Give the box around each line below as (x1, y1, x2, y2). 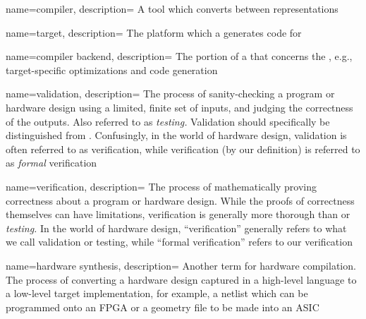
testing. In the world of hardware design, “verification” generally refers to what (6, 220, 347, 235)
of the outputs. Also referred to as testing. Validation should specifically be (6, 114, 330, 128)
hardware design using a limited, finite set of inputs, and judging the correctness (6, 100, 353, 114)
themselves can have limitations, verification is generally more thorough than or (6, 207, 350, 222)
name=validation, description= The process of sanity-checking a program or (6, 86, 335, 101)
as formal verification (6, 155, 97, 170)
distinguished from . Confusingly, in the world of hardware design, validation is (6, 128, 347, 143)
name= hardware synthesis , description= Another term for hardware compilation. (6, 258, 356, 272)
